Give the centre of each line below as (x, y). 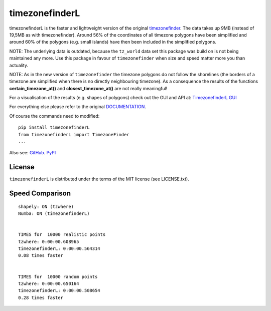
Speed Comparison (40, 194)
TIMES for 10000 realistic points (62, 235)
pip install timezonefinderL (54, 127)
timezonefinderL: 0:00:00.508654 (59, 291)
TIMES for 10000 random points (58, 276)
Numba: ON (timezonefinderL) (54, 214)
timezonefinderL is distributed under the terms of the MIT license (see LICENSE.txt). (99, 179)
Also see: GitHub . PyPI (33, 153)
